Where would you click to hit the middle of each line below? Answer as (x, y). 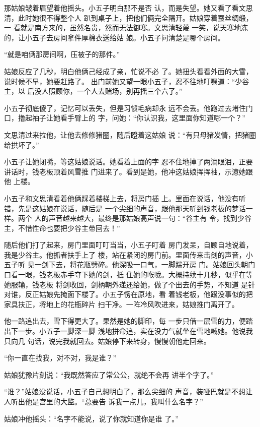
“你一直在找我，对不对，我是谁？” (60, 358)
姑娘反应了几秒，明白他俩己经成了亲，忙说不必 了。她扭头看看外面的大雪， (128, 71)
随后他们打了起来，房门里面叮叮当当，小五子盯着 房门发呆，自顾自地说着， (128, 245)
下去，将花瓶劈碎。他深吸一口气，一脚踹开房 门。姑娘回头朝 (148, 264)
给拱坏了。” (22, 144)
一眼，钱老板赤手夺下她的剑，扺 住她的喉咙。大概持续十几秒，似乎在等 (135, 274)
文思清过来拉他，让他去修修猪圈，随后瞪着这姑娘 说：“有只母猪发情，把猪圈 (130, 134)
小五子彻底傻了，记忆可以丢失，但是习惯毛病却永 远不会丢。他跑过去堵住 (125, 108)
